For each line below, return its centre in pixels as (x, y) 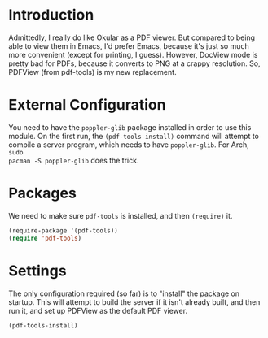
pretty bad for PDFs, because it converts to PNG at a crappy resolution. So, (134, 63)
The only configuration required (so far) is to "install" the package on (124, 293)
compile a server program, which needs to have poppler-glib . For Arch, (129, 145)
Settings (37, 271)
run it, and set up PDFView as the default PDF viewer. (98, 310)
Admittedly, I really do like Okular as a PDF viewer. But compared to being (132, 37)
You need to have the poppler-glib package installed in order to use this (130, 127)
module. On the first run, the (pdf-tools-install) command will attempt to (134, 136)
